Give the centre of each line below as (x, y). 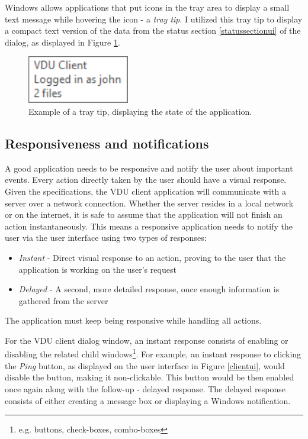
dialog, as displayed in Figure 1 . (62, 42)
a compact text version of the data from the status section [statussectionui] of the (153, 30)
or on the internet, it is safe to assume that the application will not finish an (144, 214)
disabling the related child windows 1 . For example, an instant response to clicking (153, 353)
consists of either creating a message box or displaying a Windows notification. (148, 400)
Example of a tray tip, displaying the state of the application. (140, 111)
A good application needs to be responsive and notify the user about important (149, 168)
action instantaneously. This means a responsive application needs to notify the (149, 226)
